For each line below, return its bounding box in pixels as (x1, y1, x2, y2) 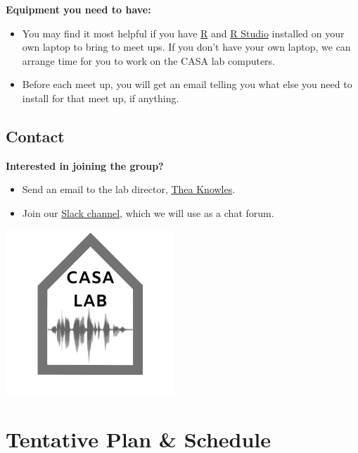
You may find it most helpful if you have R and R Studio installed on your (22, 25, 345, 40)
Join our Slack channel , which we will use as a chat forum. (22, 205, 274, 220)
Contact (6, 125, 65, 147)
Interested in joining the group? (6, 158, 164, 173)
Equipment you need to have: (6, 2, 151, 16)
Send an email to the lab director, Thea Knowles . (22, 182, 236, 197)
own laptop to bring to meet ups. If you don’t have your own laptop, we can (22, 39, 351, 54)
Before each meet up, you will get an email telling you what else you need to (22, 77, 352, 92)
